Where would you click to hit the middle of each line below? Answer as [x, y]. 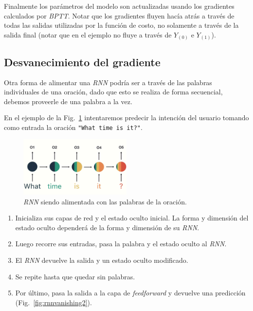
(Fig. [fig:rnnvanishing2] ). [54, 302]
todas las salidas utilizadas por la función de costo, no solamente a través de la [121, 25]
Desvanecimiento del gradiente [82, 62]
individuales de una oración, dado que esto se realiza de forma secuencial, [113, 92]
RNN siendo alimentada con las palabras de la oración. [105, 201]
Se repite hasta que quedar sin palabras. [75, 276]
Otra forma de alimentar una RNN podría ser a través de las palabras [108, 82]
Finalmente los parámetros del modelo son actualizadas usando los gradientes [119, 6]
